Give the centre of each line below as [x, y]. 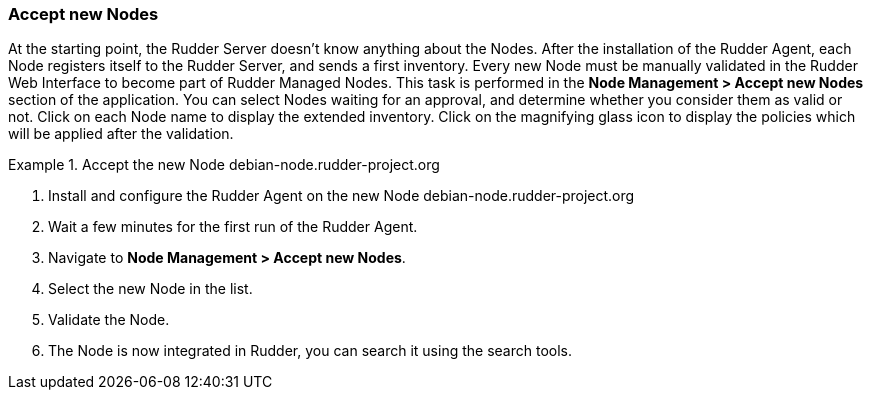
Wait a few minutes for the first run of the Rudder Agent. [233, 227]
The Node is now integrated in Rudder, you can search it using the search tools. [310, 351]
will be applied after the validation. [121, 134]
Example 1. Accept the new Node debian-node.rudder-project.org [224, 165]
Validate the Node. [109, 320]
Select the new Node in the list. [150, 289]
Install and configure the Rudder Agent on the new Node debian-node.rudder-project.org [341, 196]
